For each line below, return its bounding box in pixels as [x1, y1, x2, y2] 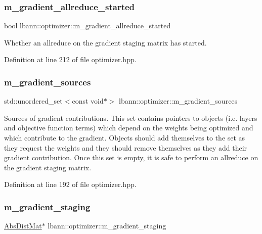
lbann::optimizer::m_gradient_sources [119, 96, 238, 106]
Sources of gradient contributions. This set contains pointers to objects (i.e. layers [4, 112, 257, 123]
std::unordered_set [4, 96, 63, 106]
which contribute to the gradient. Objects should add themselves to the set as [4, 132, 245, 143]
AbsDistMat [4, 220, 42, 231]
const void [72, 96, 104, 106]
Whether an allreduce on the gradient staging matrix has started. [4, 37, 207, 48]
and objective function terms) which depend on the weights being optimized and [4, 122, 253, 133]
